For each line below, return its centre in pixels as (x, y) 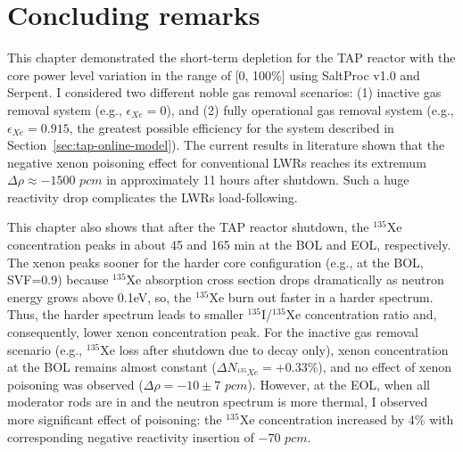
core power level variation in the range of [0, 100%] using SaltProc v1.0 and (214, 74)
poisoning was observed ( (75, 384)
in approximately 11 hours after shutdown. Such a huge (258, 180)
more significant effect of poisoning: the (115, 419)
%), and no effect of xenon (380, 367)
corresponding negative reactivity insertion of (131, 436)
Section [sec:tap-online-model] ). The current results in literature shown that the (226, 145)
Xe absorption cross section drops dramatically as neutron (285, 279)
